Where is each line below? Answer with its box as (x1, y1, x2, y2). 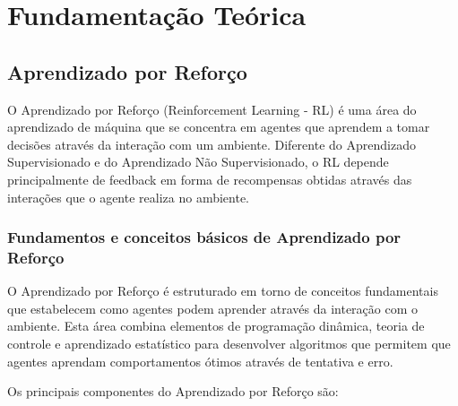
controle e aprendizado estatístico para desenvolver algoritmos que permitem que (7, 334, 451, 353)
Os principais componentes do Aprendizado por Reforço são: (7, 382, 339, 401)
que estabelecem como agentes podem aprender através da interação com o (7, 298, 419, 317)
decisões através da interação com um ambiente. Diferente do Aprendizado (7, 134, 416, 153)
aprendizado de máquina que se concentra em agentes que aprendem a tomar (7, 117, 430, 136)
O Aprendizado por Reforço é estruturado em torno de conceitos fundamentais (7, 281, 438, 300)
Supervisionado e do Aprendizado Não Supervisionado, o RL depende (7, 152, 389, 171)
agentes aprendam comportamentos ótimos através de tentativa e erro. (7, 351, 393, 370)
